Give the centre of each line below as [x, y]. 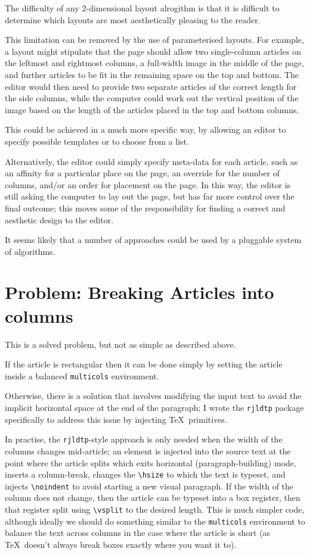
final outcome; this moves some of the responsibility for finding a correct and [145, 208]
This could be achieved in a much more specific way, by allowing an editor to [145, 130]
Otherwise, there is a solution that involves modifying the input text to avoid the [153, 396]
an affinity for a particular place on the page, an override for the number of [142, 173]
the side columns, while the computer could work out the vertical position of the [152, 98]
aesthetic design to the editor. [59, 219]
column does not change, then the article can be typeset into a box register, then [153, 498]
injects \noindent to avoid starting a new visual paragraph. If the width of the [149, 486]
